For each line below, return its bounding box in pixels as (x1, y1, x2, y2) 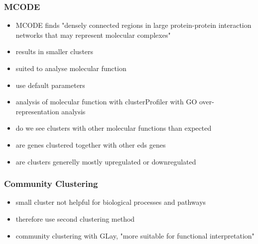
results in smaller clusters (15, 46, 94, 57)
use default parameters (15, 80, 85, 90)
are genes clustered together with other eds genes (15, 139, 166, 150)
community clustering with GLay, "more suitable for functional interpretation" (15, 230, 255, 241)
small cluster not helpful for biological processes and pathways (15, 197, 206, 207)
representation (15, 106, 59, 116)
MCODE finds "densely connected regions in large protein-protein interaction (15, 20, 252, 30)
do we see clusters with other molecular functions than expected (15, 123, 212, 133)
